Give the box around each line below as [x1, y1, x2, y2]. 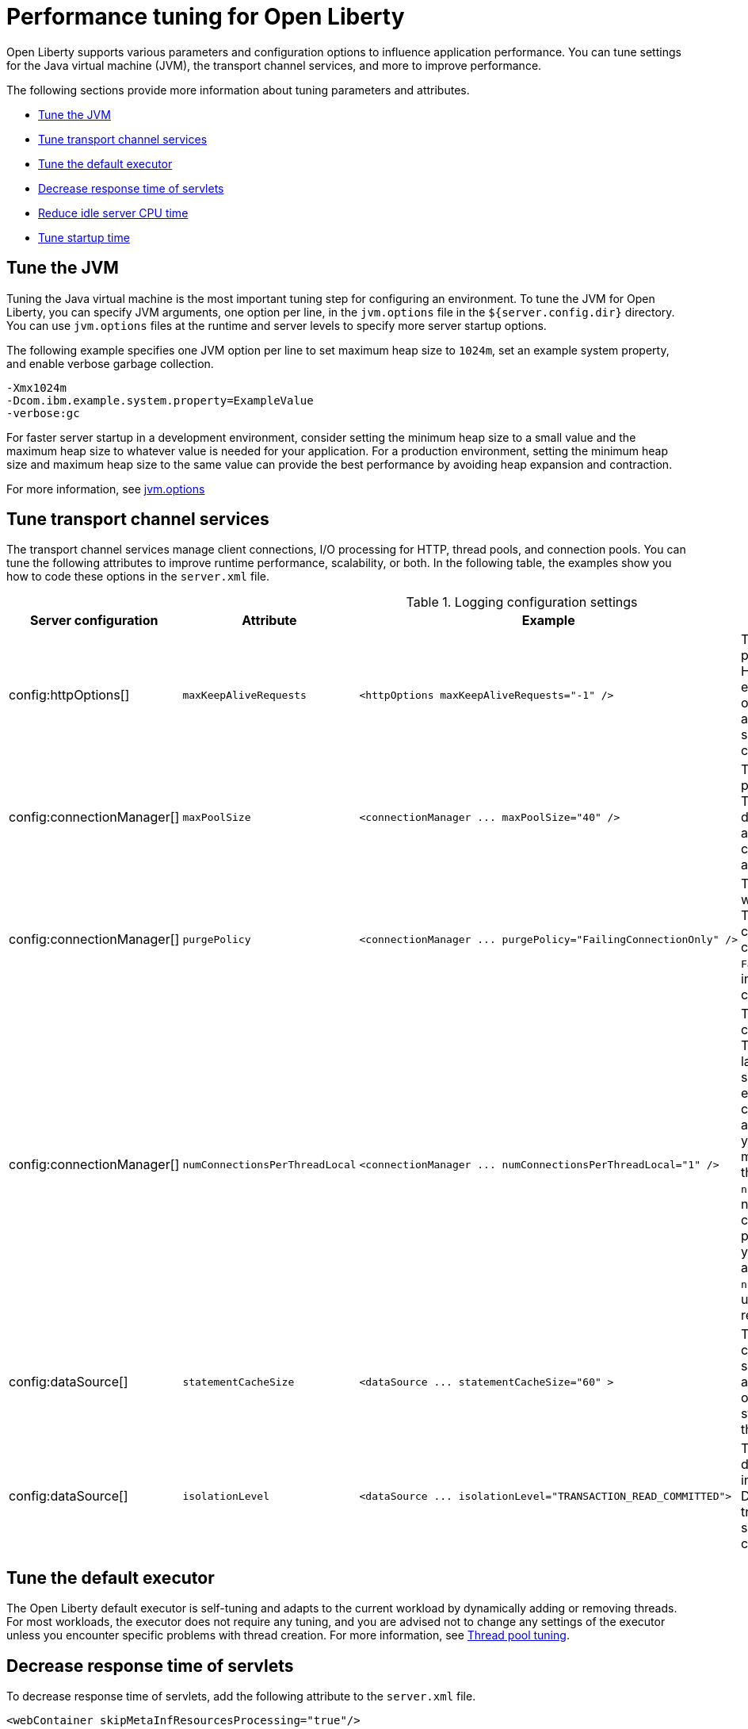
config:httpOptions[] [9, 687, 130, 703]
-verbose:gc [6, 406, 80, 420]
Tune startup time [38, 230, 130, 244]
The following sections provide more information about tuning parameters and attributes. [6, 82, 470, 97]
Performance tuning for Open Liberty [6, 3, 405, 30]
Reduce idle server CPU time [38, 205, 189, 220]
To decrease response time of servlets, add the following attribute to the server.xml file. [6, 1689, 476, 1704]
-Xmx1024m [6, 381, 67, 394]
